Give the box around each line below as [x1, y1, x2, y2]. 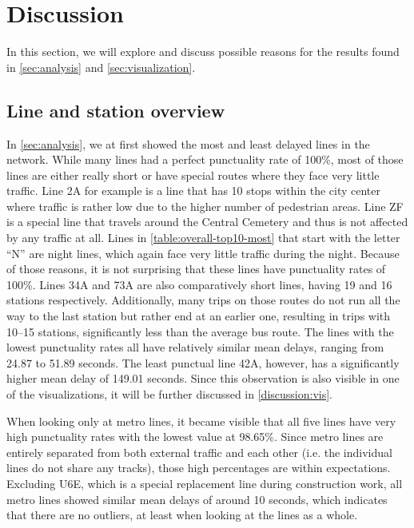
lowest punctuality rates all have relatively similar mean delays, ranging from [6, 339, 384, 355]
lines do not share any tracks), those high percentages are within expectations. [6, 459, 391, 476]
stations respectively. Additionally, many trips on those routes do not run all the [6, 292, 400, 308]
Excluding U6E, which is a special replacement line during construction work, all [6, 474, 403, 491]
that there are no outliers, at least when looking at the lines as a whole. [6, 506, 358, 523]
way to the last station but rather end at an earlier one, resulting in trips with [6, 308, 391, 324]
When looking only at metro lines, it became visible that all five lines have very [6, 412, 396, 429]
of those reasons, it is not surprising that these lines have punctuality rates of [6, 260, 386, 277]
